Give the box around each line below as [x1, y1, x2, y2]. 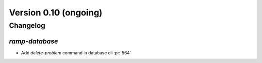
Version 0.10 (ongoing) [9, 7, 103, 18]
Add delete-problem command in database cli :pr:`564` [21, 50, 131, 55]
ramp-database [9, 37, 58, 45]
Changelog [9, 21, 46, 30]
